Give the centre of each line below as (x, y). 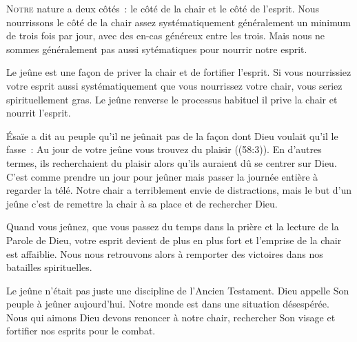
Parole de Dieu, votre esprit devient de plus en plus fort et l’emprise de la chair (174, 240)
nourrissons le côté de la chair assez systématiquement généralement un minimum (178, 22)
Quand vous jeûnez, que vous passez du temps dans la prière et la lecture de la (173, 227)
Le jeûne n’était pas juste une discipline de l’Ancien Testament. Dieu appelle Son (178, 290)
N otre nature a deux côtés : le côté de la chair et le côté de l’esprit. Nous (163, 8)
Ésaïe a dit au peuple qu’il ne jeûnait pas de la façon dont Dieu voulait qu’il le (172, 135)
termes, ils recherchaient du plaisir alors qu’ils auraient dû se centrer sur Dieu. (172, 162)
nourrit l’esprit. (39, 113)
